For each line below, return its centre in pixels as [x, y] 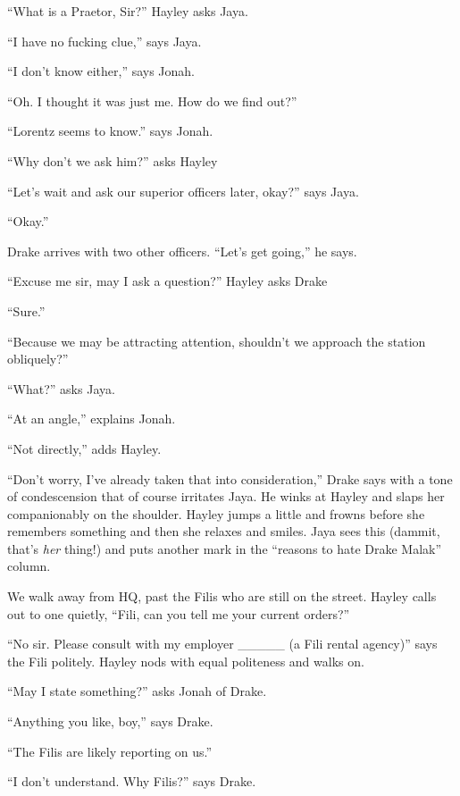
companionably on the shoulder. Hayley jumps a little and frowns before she [216, 513]
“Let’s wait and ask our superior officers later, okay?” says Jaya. [183, 191]
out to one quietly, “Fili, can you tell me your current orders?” [179, 613]
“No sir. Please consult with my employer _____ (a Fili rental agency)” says [222, 644]
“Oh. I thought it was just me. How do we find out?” [152, 101]
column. [29, 566]
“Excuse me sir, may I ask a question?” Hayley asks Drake [167, 281]
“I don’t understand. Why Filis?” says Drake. [132, 781]
